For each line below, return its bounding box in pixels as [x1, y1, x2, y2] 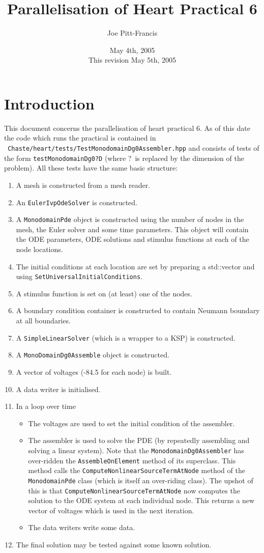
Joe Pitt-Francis [107, 27, 158, 38]
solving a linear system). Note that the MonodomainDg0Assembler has [28, 445, 244, 455]
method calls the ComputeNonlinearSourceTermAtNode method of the [28, 465, 245, 476]
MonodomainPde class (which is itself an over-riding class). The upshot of [28, 475, 253, 485]
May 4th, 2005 [109, 44, 155, 55]
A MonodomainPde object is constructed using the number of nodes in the [16, 214, 244, 225]
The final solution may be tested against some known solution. [16, 539, 212, 549]
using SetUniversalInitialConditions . [16, 271, 142, 282]
